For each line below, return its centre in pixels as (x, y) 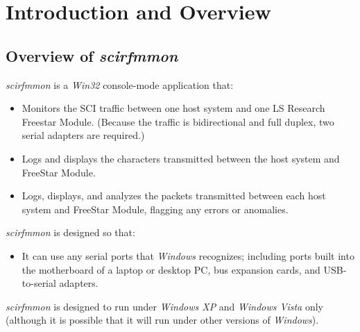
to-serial (39, 283)
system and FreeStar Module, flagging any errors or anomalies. (155, 209)
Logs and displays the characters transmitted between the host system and (181, 158)
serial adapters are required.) (83, 135)
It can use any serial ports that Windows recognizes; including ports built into (188, 255)
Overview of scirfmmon (92, 55)
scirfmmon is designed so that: (70, 232)
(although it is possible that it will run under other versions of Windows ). (162, 320)
